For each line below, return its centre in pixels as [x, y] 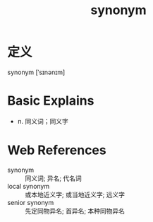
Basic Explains [51, 101]
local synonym [29, 186]
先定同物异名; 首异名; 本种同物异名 [75, 211]
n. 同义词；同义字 [43, 121]
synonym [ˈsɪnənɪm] [36, 72]
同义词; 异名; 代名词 [54, 178]
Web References [57, 150]
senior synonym [31, 202]
